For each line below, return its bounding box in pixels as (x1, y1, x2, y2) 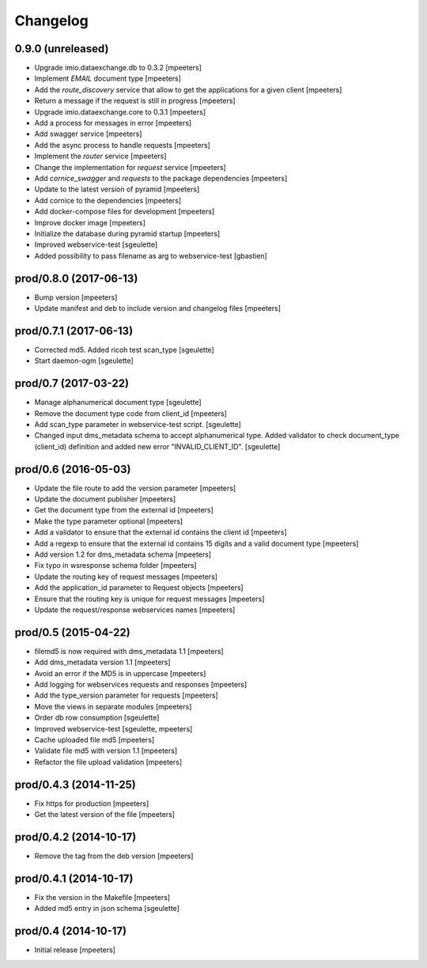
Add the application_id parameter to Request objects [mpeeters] (34, 583, 244, 592)
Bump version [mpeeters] (34, 293, 118, 302)
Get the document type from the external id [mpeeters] (34, 505, 213, 515)
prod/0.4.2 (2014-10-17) (14, 830, 137, 844)
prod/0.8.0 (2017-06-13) (14, 271, 138, 285)
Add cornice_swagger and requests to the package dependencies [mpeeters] (34, 173, 288, 183)
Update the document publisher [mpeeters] (34, 494, 176, 504)
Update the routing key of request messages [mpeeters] (34, 572, 217, 581)
